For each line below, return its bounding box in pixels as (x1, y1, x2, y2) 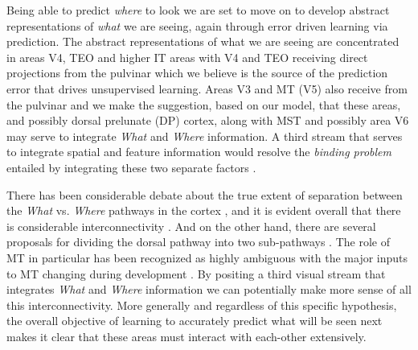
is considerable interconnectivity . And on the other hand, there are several (6, 217, 376, 234)
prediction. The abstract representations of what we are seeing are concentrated (6, 33, 400, 50)
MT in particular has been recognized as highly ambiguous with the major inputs (6, 249, 408, 266)
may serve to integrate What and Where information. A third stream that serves (6, 127, 403, 144)
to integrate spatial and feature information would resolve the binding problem (6, 143, 392, 160)
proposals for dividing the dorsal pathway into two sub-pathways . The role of (6, 233, 390, 250)
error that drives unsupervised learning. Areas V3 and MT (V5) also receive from (6, 80, 408, 97)
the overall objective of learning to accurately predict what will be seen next (6, 312, 383, 329)
